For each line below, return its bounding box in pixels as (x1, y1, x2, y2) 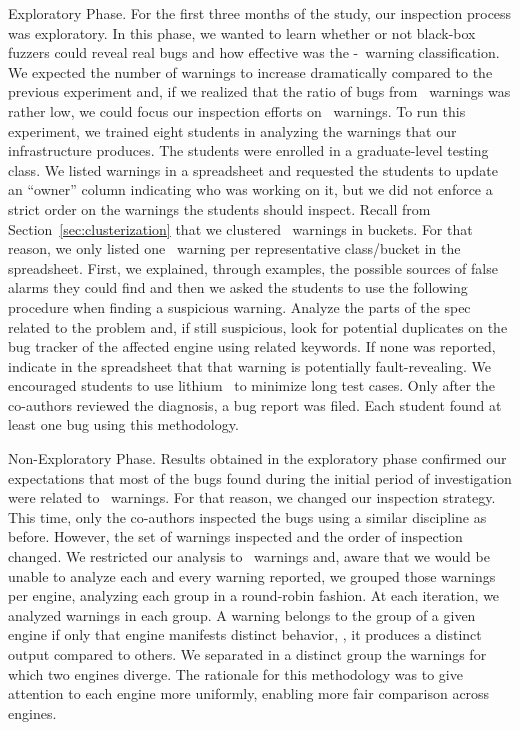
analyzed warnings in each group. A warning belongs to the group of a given (8, 604, 476, 625)
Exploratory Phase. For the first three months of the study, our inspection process (8, 3, 512, 23)
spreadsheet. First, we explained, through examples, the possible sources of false (8, 257, 498, 278)
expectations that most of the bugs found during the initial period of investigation (8, 467, 512, 488)
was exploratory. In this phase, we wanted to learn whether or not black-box (8, 22, 476, 43)
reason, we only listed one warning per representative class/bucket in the (8, 238, 461, 259)
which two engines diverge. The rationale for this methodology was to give (8, 663, 463, 684)
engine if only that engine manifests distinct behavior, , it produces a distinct (8, 624, 482, 645)
